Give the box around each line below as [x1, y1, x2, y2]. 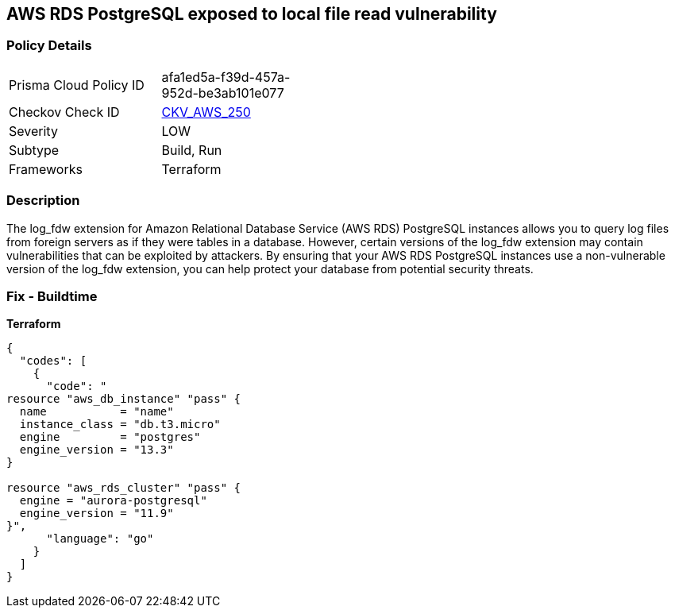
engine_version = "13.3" [19, 443, 174, 457]
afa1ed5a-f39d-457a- [161, 68, 291, 85]
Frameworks [9, 160, 83, 177]
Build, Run [161, 141, 222, 158]
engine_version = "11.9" [19, 507, 174, 520]
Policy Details [6, 37, 92, 54]
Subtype [9, 141, 60, 158]
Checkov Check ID [9, 103, 120, 120]
